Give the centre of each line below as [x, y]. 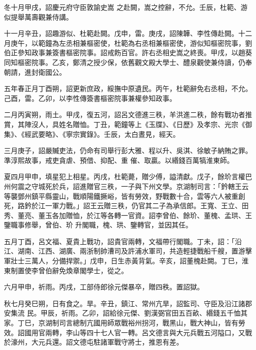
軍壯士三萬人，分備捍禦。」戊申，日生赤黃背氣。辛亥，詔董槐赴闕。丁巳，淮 [126, 261]
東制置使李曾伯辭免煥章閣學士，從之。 [66, 270]
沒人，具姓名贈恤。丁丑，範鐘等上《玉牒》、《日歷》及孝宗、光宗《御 [142, 124]
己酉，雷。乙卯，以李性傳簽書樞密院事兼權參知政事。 [90, 98]
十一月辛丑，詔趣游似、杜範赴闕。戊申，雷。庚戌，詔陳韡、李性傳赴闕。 [121, 33]
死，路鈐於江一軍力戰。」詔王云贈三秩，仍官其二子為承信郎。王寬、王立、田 [126, 206]
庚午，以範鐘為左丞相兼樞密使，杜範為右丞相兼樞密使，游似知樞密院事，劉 [131, 43]
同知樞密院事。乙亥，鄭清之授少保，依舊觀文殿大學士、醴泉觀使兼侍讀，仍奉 [128, 62]
